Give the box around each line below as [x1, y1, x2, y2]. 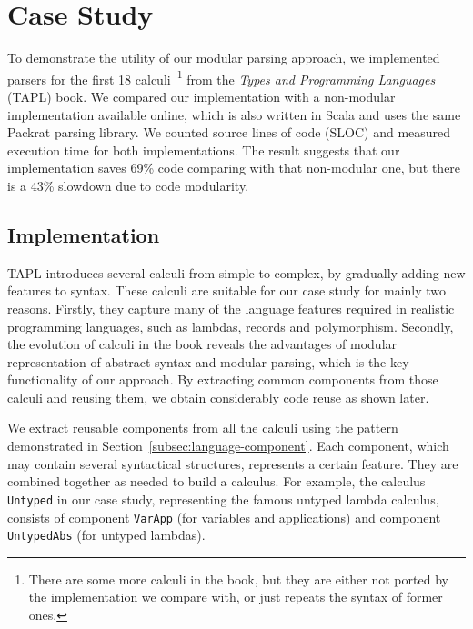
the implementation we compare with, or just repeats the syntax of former [28, 587, 443, 606]
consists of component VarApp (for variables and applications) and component [7, 507, 441, 526]
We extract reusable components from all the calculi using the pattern [7, 418, 398, 437]
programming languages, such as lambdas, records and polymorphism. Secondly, [7, 316, 454, 335]
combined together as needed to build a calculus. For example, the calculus [7, 472, 426, 491]
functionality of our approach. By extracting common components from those [7, 370, 438, 389]
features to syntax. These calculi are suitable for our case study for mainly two [7, 281, 447, 300]
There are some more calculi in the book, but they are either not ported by [28, 569, 448, 588]
